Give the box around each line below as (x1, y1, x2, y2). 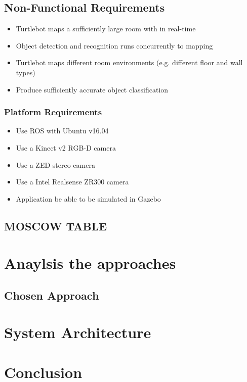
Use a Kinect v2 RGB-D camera (16, 142, 116, 153)
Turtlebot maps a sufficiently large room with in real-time (16, 23, 196, 34)
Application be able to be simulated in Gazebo (16, 193, 161, 204)
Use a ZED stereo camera (16, 159, 95, 170)
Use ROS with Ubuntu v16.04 (16, 125, 109, 136)
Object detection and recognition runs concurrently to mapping (16, 40, 213, 51)
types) (16, 67, 35, 77)
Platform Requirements (4, 106, 102, 118)
